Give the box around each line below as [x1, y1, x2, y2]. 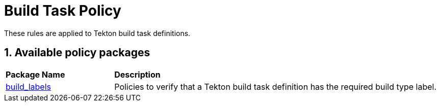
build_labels [6, 81, 51, 92]
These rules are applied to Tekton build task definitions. [4, 28, 191, 38]
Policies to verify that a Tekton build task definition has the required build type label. [114, 81, 437, 92]
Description [114, 69, 161, 80]
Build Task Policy [4, 2, 121, 19]
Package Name [6, 69, 65, 80]
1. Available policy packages [4, 46, 150, 59]
